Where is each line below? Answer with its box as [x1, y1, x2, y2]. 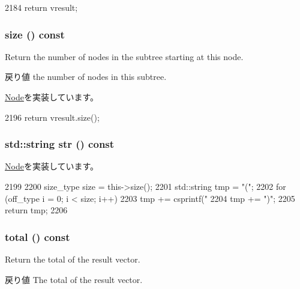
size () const [5, 26, 65, 41]
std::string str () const [5, 136, 115, 151]
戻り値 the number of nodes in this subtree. [5, 70, 167, 83]
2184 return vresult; [5, 1, 78, 13]
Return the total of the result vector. [5, 253, 140, 265]
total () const [5, 229, 70, 244]
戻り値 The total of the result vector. [5, 273, 143, 285]
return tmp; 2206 [5, 204, 68, 216]
